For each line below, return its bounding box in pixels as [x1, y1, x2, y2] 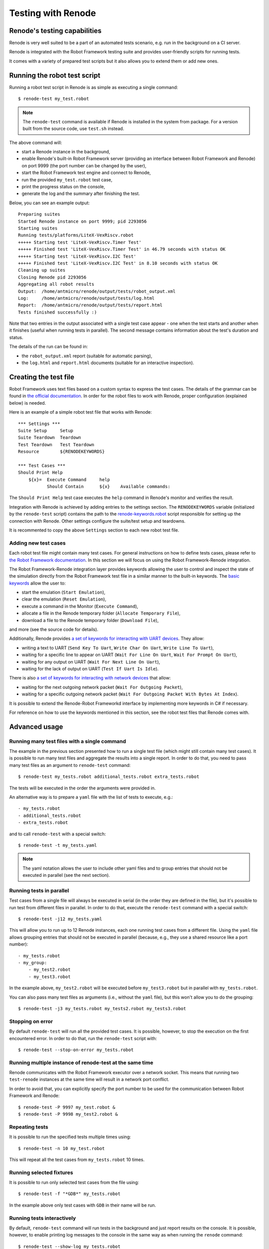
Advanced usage [9, 722, 63, 731]
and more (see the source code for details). [9, 626, 99, 632]
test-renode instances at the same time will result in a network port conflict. [9, 1077, 169, 1083]
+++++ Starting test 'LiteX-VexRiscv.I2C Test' [18, 253, 136, 259]
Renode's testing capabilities [9, 26, 102, 35]
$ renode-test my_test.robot [18, 96, 89, 102]
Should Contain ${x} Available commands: [46, 484, 170, 490]
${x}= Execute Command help [28, 477, 111, 482]
